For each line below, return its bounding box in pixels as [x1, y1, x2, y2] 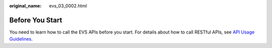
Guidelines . [9, 36, 33, 42]
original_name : [9, 3, 42, 8]
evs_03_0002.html [49, 3, 87, 8]
